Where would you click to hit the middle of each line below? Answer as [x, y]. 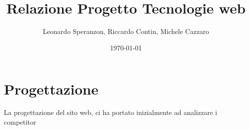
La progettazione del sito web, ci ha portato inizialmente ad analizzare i [111, 112]
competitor [20, 122]
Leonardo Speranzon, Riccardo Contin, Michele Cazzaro [126, 31]
